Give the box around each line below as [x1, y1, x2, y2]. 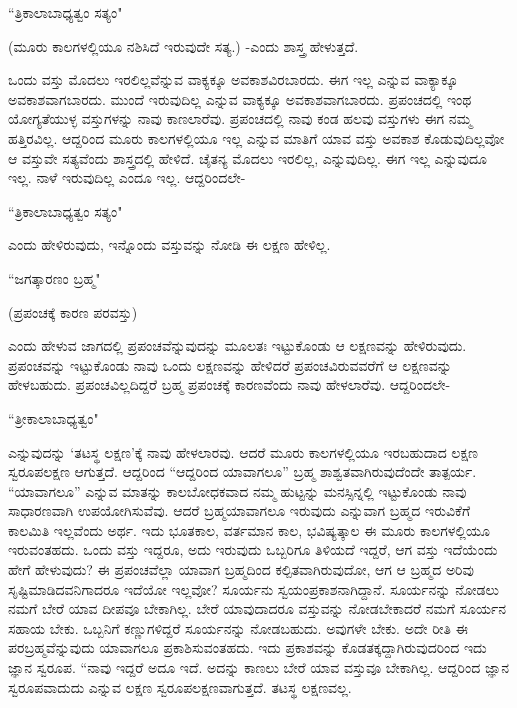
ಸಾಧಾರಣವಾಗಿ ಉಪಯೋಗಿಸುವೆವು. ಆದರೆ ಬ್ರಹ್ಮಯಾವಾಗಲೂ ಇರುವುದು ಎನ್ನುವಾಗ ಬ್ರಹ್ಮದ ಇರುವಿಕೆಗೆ [8, 500, 471, 521]
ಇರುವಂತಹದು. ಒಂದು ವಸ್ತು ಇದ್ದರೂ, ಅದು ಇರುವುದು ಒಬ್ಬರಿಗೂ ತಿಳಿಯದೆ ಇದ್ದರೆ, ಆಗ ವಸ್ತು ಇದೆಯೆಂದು [8, 539, 498, 560]
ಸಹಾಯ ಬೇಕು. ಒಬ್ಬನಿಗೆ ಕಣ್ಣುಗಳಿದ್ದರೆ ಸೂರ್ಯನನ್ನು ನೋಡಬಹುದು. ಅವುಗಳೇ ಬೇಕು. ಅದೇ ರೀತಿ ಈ [8, 617, 468, 638]
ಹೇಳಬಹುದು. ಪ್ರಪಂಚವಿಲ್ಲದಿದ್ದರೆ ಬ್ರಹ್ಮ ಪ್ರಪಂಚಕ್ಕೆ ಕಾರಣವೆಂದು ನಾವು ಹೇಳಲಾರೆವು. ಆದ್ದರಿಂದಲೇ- [8, 374, 451, 395]
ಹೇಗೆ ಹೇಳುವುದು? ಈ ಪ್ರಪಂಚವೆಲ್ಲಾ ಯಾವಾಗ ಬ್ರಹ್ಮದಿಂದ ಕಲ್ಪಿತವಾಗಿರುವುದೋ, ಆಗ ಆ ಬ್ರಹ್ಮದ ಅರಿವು [8, 559, 474, 580]
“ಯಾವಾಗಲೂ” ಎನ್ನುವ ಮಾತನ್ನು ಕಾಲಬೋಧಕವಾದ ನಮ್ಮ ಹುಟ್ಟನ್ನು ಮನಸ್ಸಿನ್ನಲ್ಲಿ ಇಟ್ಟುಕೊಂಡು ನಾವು [8, 480, 467, 501]
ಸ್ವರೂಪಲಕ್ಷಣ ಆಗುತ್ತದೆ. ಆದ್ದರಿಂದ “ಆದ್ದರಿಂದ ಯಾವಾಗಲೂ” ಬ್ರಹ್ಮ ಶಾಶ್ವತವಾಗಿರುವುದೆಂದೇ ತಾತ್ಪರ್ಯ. [8, 461, 477, 482]
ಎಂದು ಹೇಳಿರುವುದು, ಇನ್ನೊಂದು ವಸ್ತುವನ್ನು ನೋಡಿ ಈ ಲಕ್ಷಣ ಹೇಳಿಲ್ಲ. [8, 234, 331, 255]
